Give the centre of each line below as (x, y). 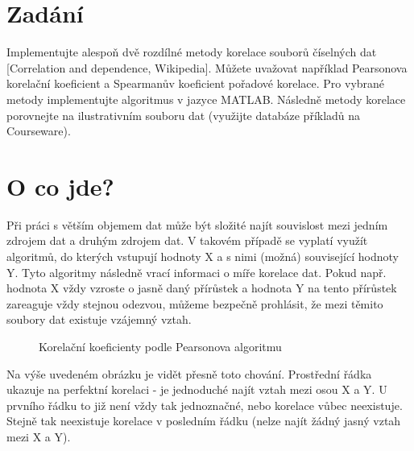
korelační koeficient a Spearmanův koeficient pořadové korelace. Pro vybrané (196, 83)
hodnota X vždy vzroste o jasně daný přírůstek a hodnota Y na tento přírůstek (202, 288)
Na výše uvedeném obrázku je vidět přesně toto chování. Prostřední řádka (189, 373)
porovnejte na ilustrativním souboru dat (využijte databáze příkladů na (184, 115)
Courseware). (39, 131)
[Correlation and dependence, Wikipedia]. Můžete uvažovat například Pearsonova (207, 67)
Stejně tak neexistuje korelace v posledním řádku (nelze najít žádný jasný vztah (204, 421)
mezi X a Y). (39, 436)
